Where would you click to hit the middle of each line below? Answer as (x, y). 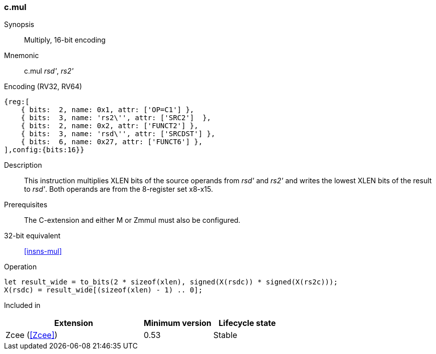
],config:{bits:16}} (44, 150)
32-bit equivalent (32, 236)
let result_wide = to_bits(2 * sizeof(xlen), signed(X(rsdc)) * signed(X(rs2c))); (171, 282)
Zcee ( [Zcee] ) (32, 335)
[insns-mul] (43, 251)
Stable (225, 335)
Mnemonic (22, 56)
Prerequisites (26, 205)
